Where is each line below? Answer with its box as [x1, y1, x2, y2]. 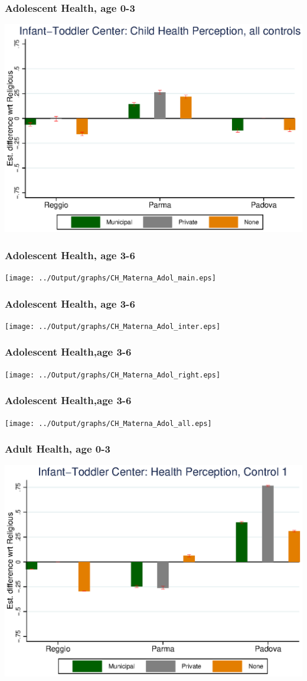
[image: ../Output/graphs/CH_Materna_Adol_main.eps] [5, 273, 216, 282]
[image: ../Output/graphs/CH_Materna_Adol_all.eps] [5, 419, 212, 428]
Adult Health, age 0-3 [5, 441, 110, 456]
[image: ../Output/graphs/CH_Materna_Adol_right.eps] [5, 370, 221, 379]
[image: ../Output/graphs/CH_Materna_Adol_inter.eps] [5, 322, 221, 331]
